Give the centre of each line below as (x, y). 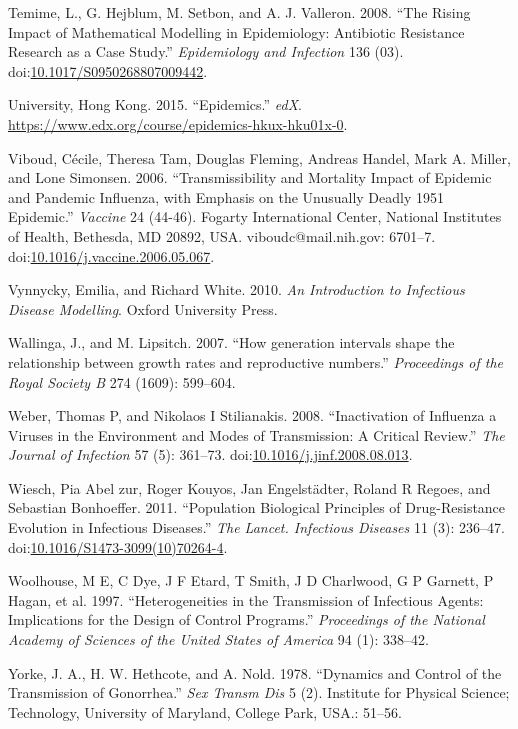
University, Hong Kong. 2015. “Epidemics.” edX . (155, 104)
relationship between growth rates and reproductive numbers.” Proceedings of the (255, 361)
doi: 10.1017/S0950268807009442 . (108, 70)
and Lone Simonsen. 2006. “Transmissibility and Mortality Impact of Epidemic (250, 177)
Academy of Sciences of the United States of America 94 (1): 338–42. (218, 639)
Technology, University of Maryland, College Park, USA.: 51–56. (205, 711)
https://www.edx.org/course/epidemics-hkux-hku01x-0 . (178, 123)
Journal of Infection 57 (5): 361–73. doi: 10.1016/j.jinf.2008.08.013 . (210, 454)
